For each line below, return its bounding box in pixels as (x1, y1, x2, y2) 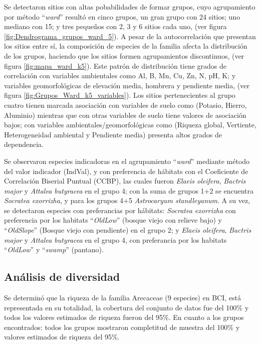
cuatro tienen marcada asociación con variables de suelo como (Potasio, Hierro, (4, 99, 247, 110)
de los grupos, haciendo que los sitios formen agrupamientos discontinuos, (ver (4, 50, 244, 61)
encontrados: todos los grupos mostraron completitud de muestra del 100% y (4, 321, 240, 332)
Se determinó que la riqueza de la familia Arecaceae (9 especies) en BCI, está (4, 292, 241, 303)
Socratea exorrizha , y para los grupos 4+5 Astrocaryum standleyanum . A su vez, (4, 195, 250, 206)
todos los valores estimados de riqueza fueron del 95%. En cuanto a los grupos (4, 312, 244, 322)
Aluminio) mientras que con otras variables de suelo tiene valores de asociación (4, 109, 246, 120)
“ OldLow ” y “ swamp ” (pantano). (4, 244, 104, 255)
